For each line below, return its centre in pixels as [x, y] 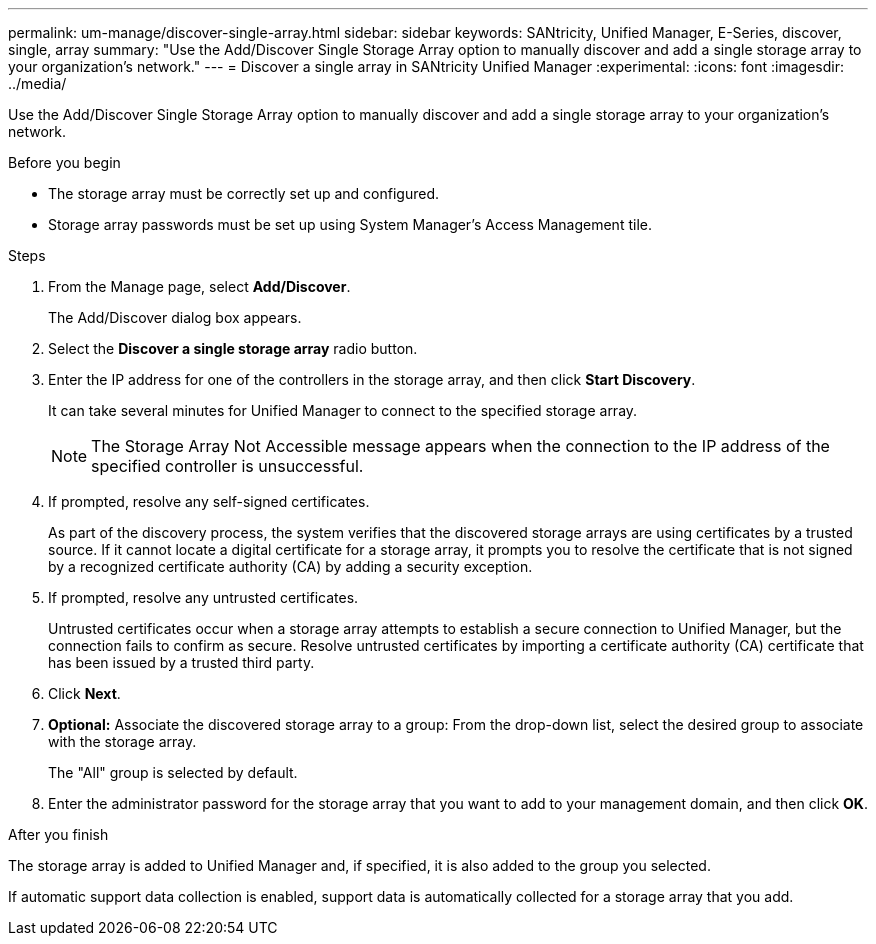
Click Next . [84, 693]
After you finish [58, 834]
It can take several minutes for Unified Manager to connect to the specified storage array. [343, 410]
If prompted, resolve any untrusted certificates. [203, 597]
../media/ [37, 83]
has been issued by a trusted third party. [181, 662]
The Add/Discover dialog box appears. [175, 317]
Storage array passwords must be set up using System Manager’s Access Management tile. [350, 224]
